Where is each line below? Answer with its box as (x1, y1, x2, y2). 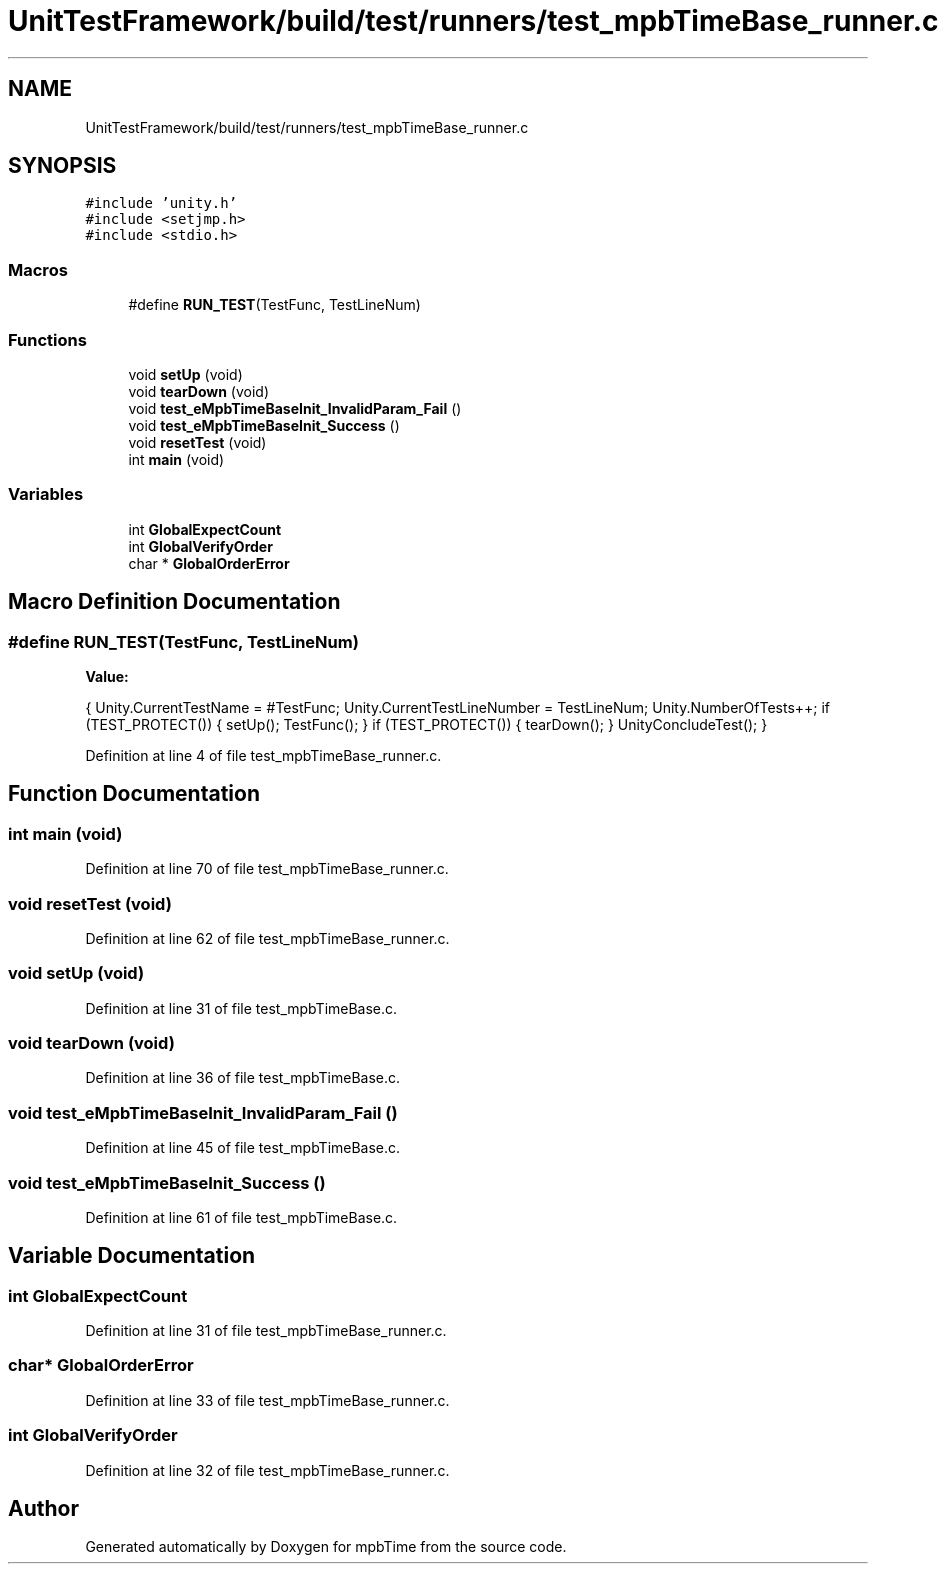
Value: (85, 667, 129, 685)
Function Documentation (8, 781, 260, 807)
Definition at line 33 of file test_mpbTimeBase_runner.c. (85, 1391, 450, 1409)
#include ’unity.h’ (85, 195, 238, 212)
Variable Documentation (8, 1243, 256, 1269)
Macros (8, 259, 68, 280)
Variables (8, 484, 84, 505)
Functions (8, 329, 87, 350)
